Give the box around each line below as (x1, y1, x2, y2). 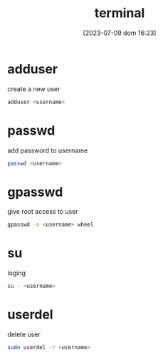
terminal (94, 5, 145, 21)
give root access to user (7, 207, 78, 216)
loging (7, 269, 26, 277)
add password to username (7, 146, 88, 155)
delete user (7, 330, 41, 338)
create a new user (7, 84, 61, 93)
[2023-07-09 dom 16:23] (83, 29, 157, 37)
